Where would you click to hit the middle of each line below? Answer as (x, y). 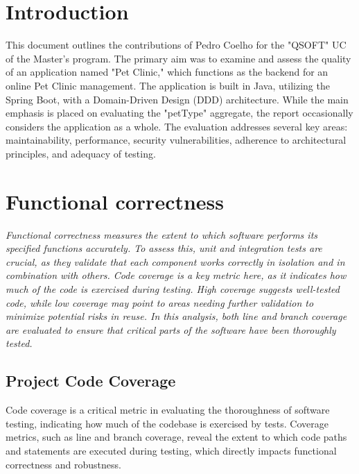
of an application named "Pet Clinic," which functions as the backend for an (167, 72)
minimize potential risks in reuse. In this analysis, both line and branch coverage (176, 316)
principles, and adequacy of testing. (81, 153)
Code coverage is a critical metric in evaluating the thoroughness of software (168, 410)
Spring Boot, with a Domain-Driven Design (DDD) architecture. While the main (177, 99)
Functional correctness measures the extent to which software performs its (162, 234)
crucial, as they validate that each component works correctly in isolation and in (175, 261)
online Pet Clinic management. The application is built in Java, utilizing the (168, 85)
